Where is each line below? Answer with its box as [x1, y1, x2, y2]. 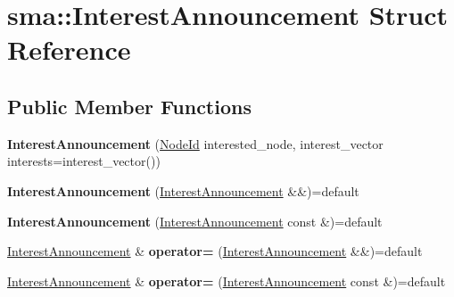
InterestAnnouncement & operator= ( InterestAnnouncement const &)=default [7, 271, 446, 290]
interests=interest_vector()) [7, 152, 161, 170]
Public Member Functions [7, 92, 252, 120]
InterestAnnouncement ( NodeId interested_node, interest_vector [7, 134, 384, 153]
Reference [7, 31, 131, 68]
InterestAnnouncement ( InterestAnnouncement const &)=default [7, 211, 383, 230]
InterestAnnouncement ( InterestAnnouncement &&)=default [7, 181, 359, 200]
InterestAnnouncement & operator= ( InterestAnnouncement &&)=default [7, 242, 423, 260]
